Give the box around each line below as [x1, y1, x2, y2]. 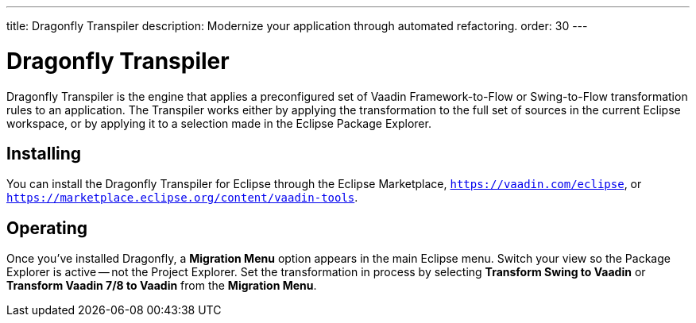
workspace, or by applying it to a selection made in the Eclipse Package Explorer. [6, 116, 431, 130]
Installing [6, 143, 82, 163]
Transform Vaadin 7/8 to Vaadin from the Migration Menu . [6, 279, 317, 293]
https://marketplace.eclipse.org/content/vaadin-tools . [6, 190, 358, 205]
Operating [6, 217, 88, 238]
